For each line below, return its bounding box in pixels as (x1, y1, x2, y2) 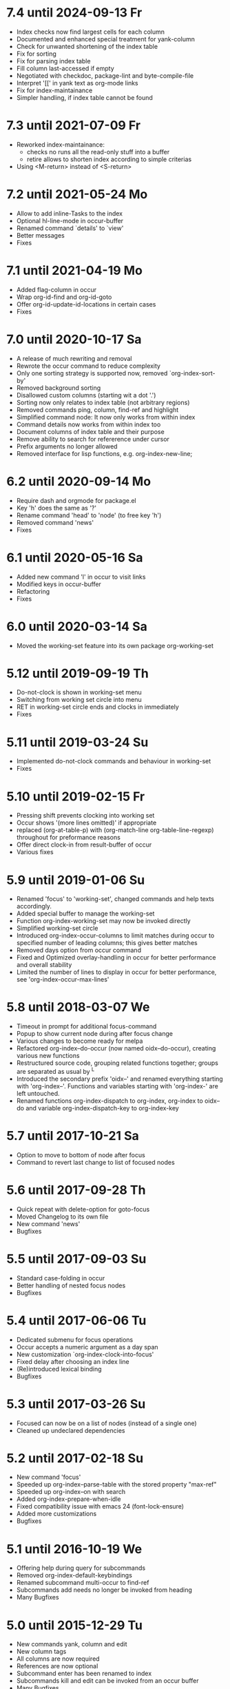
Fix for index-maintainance (16, 86, 93, 94)
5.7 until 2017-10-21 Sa (6, 1128, 139, 1144)
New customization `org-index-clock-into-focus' (16, 1350, 154, 1358)
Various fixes (16, 848, 54, 856)
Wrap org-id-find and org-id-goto (16, 293, 112, 301)
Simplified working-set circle (16, 924, 98, 933)
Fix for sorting (16, 50, 56, 58)
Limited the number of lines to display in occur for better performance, (16, 968, 217, 976)
